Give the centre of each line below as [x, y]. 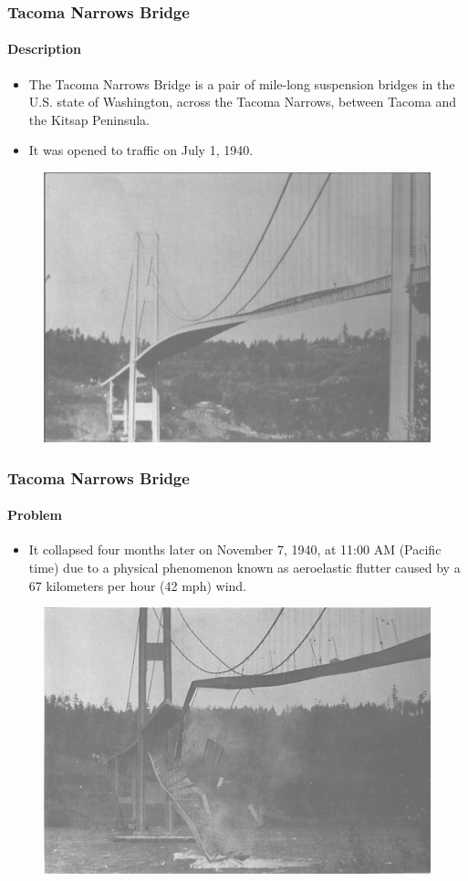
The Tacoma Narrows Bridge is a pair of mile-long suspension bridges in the [242, 83]
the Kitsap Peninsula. [89, 119]
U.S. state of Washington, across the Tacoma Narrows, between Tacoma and [243, 102]
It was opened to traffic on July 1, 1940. [141, 150]
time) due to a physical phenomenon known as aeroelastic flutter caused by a [244, 568]
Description [45, 49]
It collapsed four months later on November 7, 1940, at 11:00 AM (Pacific [235, 549]
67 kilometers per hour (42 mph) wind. [138, 585]
